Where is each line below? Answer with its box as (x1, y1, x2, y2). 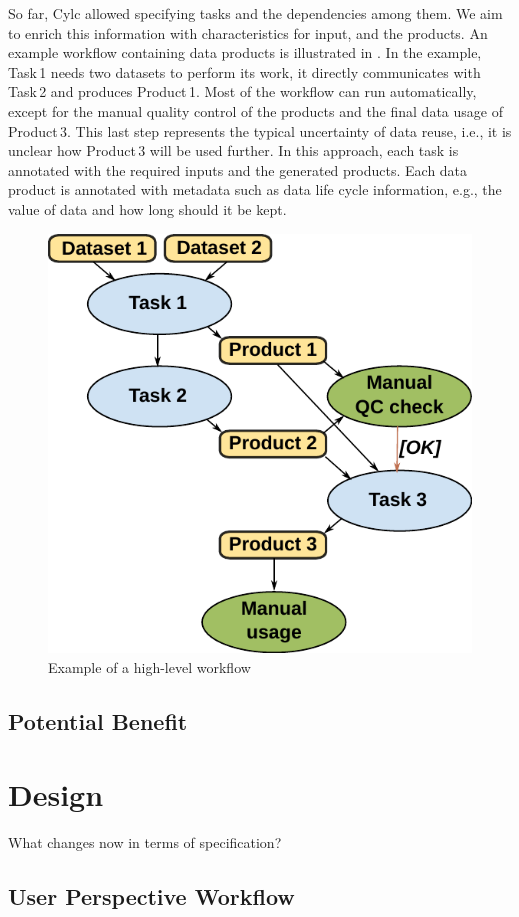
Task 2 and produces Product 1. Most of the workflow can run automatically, (8, 81, 477, 102)
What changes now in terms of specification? (8, 832, 282, 853)
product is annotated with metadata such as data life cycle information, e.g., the (8, 179, 502, 200)
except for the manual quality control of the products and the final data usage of (8, 100, 503, 121)
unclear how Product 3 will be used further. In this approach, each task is (8, 140, 459, 161)
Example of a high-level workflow (48, 656, 251, 677)
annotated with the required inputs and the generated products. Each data (8, 159, 468, 180)
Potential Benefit (8, 705, 188, 736)
